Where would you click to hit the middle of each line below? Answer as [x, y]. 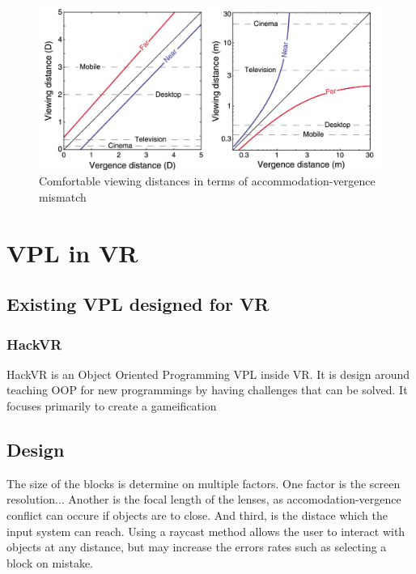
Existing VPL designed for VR [138, 304]
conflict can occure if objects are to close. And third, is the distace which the [197, 514]
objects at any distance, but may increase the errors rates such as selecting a [197, 547]
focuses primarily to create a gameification [112, 405]
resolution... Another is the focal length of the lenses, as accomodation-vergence [204, 499]
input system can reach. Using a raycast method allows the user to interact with [206, 531]
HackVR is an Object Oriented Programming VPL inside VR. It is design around [208, 374]
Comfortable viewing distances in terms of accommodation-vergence [207, 181]
